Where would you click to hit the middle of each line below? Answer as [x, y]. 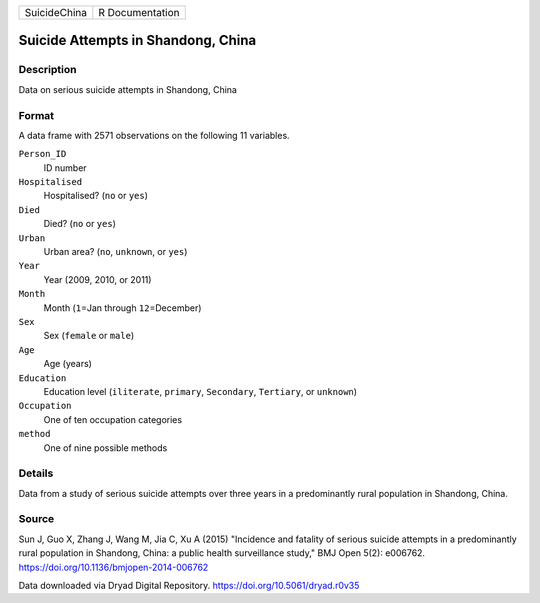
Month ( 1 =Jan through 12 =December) [122, 307]
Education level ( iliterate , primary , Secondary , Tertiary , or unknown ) [200, 391]
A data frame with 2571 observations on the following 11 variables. [154, 135]
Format [36, 115]
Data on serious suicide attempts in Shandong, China [127, 89]
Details [36, 473]
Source [36, 519]
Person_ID [42, 154]
